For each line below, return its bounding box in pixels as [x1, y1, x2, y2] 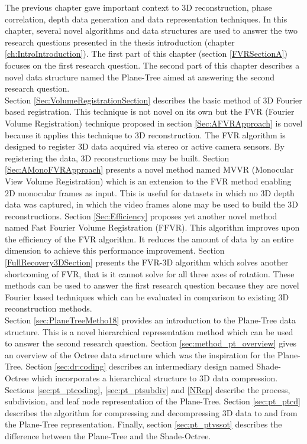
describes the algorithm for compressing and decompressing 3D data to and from [5, 406, 298, 419]
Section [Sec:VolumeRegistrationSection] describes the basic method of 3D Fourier [5, 93, 302, 106]
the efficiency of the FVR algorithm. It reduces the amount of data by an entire [5, 232, 294, 245]
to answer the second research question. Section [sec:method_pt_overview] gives [5, 337, 296, 349]
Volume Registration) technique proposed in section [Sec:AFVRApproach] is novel [5, 116, 303, 129]
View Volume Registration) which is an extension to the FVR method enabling [5, 174, 292, 187]
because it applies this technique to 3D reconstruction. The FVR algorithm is [5, 128, 286, 141]
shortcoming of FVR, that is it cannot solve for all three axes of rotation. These [5, 267, 295, 280]
